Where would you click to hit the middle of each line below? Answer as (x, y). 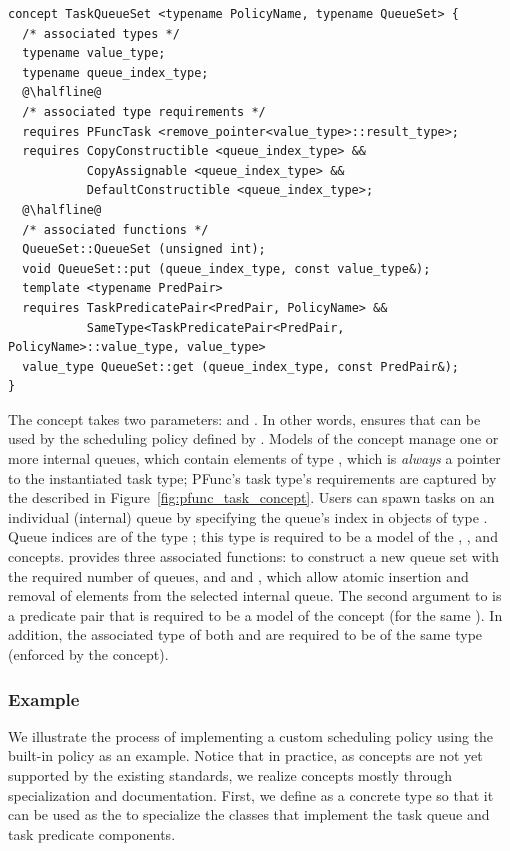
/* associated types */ (101, 33)
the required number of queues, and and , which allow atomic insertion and (238, 575)
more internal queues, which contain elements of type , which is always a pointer (254, 458)
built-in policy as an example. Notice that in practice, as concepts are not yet (245, 755)
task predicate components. (92, 833)
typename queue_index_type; (115, 72)
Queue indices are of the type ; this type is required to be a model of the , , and (253, 536)
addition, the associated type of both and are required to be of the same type (245, 634)
